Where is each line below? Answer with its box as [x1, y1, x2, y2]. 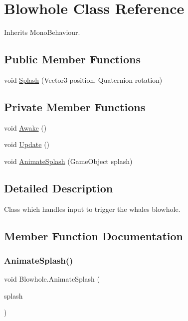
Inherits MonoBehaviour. [4, 27, 80, 37]
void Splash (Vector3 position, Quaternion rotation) [4, 74, 163, 85]
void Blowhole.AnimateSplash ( [4, 274, 100, 284]
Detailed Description [4, 180, 113, 195]
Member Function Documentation [4, 228, 184, 243]
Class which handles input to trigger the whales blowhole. [4, 203, 181, 214]
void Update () [4, 139, 50, 150]
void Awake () [4, 122, 47, 133]
